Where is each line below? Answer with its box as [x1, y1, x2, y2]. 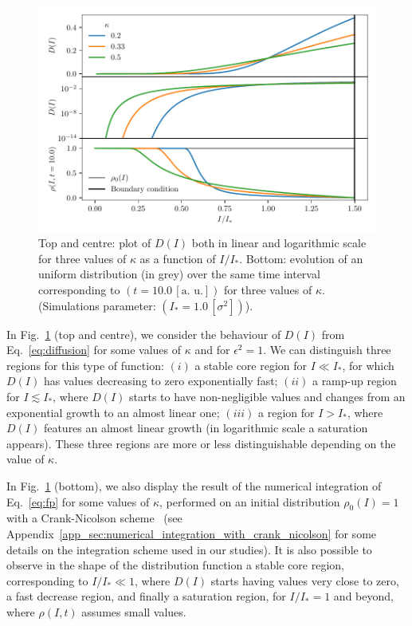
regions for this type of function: [6, 356, 164, 373]
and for [194, 341, 230, 358]
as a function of [139, 250, 216, 266]
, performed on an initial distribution [159, 493, 340, 510]
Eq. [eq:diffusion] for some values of [6, 341, 182, 358]
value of [6, 451, 45, 467]
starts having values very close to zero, [210, 572, 399, 589]
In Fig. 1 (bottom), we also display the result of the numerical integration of [6, 477, 382, 494]
